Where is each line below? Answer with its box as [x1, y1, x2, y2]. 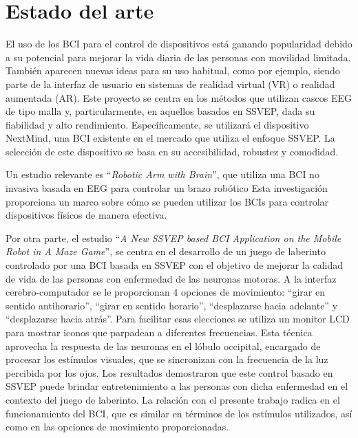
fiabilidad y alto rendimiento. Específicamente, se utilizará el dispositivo [6, 117, 309, 131]
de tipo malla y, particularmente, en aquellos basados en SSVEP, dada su [6, 104, 315, 118]
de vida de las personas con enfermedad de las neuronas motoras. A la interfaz [6, 271, 337, 285]
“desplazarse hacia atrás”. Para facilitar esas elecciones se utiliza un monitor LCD [6, 311, 350, 326]
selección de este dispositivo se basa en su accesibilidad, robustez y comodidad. [6, 144, 339, 158]
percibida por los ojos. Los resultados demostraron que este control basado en [6, 365, 333, 380]
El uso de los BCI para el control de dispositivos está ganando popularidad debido [6, 36, 352, 51]
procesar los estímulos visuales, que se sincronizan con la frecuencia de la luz [6, 352, 328, 366]
